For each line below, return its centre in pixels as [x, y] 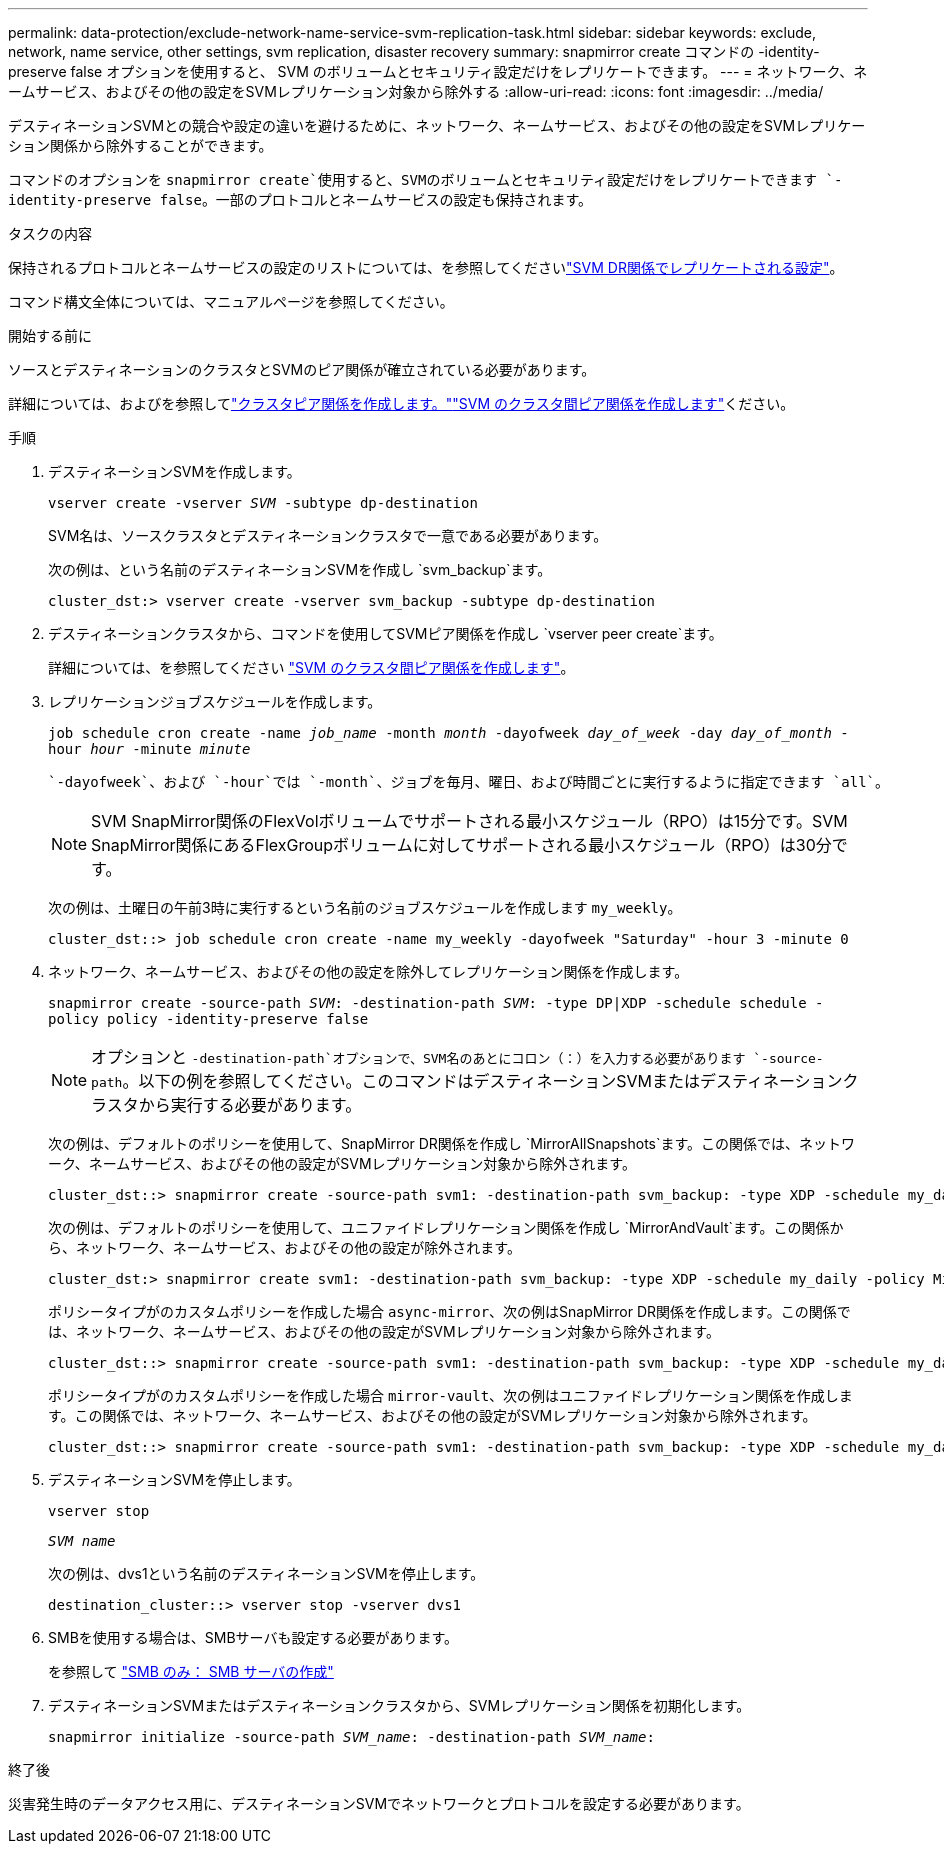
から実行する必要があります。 [250, 1105]
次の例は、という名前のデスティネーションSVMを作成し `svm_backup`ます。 [300, 569]
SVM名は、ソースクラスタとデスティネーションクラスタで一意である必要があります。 [328, 535]
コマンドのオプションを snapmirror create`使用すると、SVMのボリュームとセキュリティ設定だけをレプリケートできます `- [425, 179]
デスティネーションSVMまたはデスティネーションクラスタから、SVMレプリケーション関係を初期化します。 [399, 1705]
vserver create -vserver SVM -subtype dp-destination [263, 503]
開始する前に [50, 335]
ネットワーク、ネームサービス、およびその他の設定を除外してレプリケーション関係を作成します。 [368, 971]
